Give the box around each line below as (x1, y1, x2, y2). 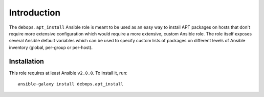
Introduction (9, 7, 61, 18)
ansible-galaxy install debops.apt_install (18, 81, 124, 87)
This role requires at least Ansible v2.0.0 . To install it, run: (9, 70, 128, 76)
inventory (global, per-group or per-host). (9, 44, 93, 50)
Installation (9, 57, 44, 65)
